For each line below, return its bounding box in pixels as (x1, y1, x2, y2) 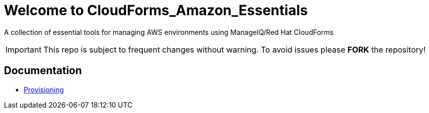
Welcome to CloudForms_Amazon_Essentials (4, 2, 308, 19)
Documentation (4, 64, 82, 77)
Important (5, 44, 42, 55)
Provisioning (24, 85, 64, 94)
